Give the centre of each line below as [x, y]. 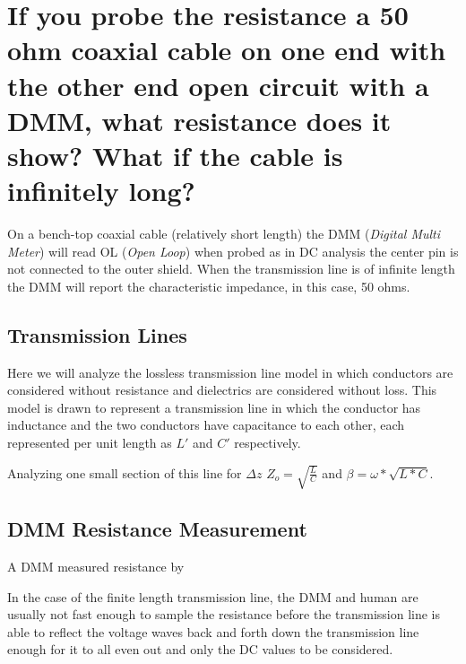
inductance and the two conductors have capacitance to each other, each [206, 425]
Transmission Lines [97, 334]
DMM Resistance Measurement [157, 529]
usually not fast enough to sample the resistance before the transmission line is [224, 614]
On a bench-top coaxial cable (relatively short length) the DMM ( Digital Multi [224, 234]
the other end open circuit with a [218, 85]
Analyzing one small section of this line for [125, 472]
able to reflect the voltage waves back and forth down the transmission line [213, 631]
